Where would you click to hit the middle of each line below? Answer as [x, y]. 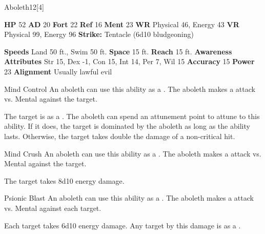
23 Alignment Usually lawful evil [58, 71]
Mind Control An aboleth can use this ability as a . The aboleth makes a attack [130, 89]
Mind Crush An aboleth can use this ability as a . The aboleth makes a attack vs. [133, 153]
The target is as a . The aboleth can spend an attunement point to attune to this [132, 116]
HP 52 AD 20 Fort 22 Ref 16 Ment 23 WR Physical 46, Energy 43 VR [122, 24]
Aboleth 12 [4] [24, 7]
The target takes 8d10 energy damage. [64, 180]
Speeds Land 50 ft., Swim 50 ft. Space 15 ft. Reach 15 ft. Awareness [118, 51]
